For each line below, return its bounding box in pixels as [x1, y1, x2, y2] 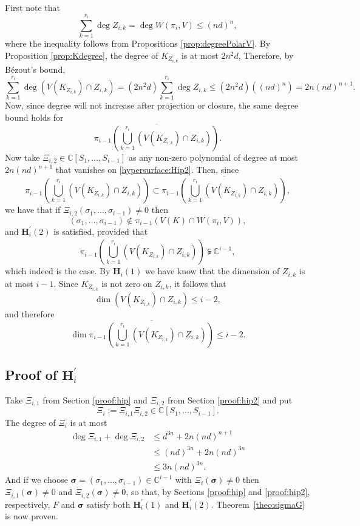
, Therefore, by [238, 49, 294, 61]
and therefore [5, 307, 55, 320]
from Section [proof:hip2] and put [167, 393, 293, 406]
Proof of [5, 365, 58, 384]
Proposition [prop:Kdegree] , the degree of [5, 49, 158, 61]
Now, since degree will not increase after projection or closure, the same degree [5, 99, 299, 112]
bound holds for [5, 111, 64, 123]
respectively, [5, 497, 50, 510]
